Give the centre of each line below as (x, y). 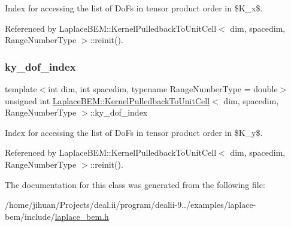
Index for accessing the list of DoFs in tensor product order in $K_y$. (134, 132)
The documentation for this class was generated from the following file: (135, 184)
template (21, 89)
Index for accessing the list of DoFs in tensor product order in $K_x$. (134, 8)
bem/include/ (30, 216)
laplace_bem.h (82, 216)
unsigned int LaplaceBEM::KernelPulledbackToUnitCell (107, 100)
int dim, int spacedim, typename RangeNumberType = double (163, 89)
